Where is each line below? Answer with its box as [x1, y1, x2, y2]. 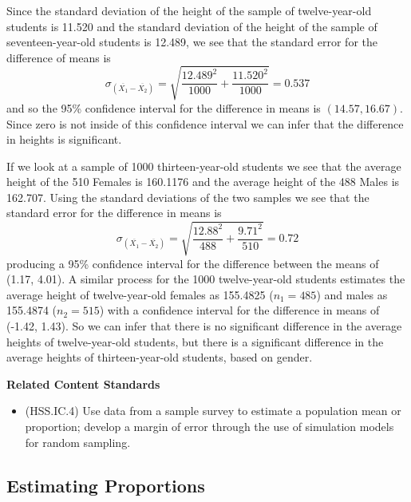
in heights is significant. [6, 131, 122, 148]
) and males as [316, 286, 388, 302]
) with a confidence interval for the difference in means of [99, 302, 380, 318]
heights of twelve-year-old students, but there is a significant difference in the [6, 333, 384, 350]
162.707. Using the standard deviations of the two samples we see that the [6, 188, 370, 205]
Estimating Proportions [6, 472, 205, 497]
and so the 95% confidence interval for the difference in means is [6, 99, 321, 116]
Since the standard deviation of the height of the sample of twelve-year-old [6, 2, 372, 18]
